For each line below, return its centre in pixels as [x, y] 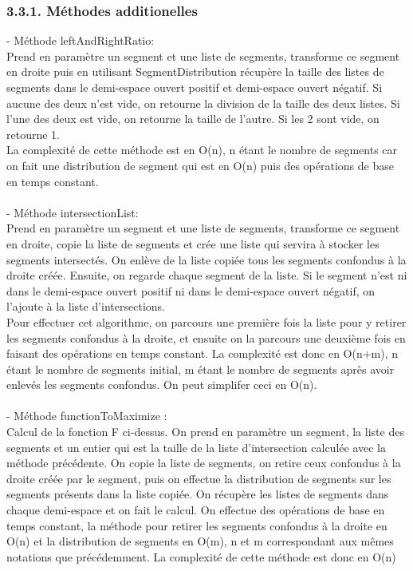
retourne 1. [33, 134]
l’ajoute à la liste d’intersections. [86, 306]
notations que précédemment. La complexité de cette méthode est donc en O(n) [201, 556]
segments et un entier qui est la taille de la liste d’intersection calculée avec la [196, 447]
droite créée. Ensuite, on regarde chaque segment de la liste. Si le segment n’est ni [207, 275]
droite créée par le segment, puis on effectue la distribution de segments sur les [199, 478]
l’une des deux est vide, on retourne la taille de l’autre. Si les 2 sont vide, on [193, 119]
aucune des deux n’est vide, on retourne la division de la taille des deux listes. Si [203, 103]
